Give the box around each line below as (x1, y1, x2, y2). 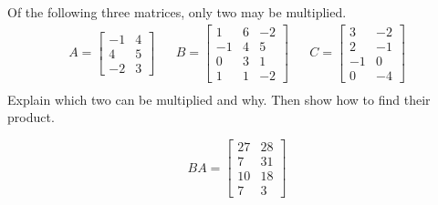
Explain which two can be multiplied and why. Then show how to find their (7, 89, 431, 108)
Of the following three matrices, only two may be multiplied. (7, 3, 347, 21)
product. (7, 108, 55, 127)
